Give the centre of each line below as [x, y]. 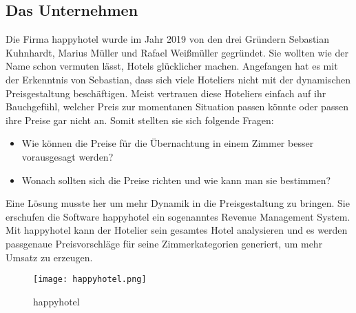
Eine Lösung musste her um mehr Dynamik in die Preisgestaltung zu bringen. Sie [178, 203]
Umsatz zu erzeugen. [49, 257]
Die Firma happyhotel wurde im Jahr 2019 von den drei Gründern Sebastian [168, 39]
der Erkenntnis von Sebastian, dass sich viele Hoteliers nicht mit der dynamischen [178, 79]
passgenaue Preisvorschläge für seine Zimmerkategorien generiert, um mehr [164, 243]
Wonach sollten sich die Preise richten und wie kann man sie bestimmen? [176, 180]
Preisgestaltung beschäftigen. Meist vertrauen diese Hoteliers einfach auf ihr [166, 93]
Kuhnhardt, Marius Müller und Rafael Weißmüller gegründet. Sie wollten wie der [177, 52]
